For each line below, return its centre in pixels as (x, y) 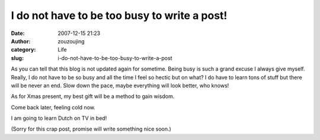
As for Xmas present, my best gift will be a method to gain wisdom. (93, 96)
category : (23, 50)
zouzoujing (71, 41)
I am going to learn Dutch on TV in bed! (59, 118)
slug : (17, 58)
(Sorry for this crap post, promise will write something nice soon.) (91, 129)
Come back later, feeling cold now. (53, 107)
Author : (21, 41)
